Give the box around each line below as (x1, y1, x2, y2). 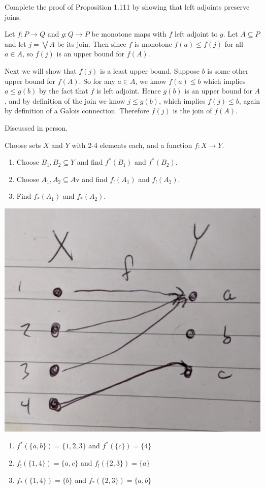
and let (5, 38, 26, 49)
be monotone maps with (91, 28, 167, 39)
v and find (76, 173, 108, 184)
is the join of (173, 105, 212, 116)
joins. (5, 11, 21, 22)
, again (239, 95, 260, 106)
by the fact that (39, 85, 88, 96)
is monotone (134, 38, 172, 49)
